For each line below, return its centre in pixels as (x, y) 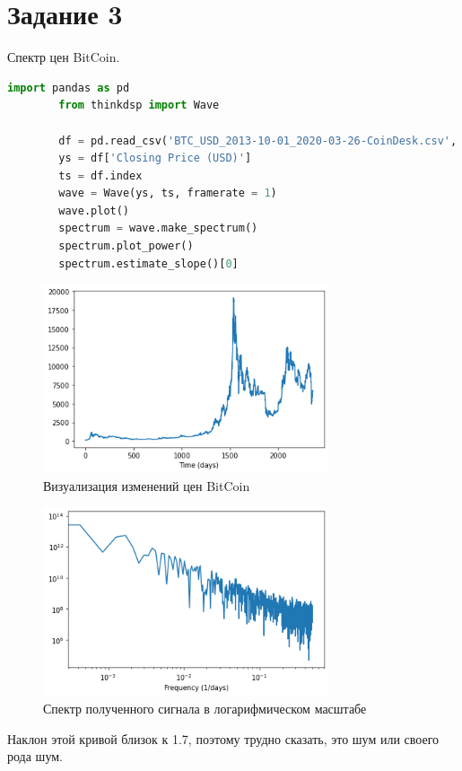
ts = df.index (100, 175)
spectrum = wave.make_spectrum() (158, 228)
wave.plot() (94, 210)
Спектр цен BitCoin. (64, 57)
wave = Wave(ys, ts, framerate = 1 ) (168, 193)
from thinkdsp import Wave (139, 105)
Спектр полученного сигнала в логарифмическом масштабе (205, 709)
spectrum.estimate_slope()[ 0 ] (148, 263)
